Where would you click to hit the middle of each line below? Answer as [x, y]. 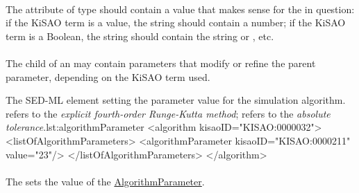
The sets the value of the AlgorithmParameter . [105, 181]
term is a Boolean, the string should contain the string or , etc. [140, 36]
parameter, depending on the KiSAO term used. [108, 76]
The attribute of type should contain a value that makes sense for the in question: [180, 9]
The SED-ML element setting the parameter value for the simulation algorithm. [176, 100]
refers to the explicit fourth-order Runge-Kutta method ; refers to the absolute [168, 113]
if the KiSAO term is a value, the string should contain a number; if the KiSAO [176, 22]
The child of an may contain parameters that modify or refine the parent [161, 63]
